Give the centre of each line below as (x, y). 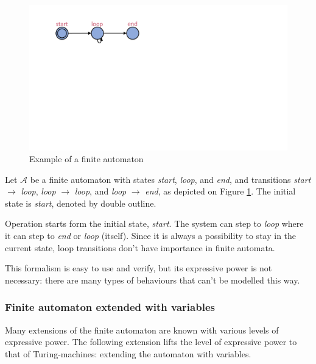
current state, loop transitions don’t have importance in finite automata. (140, 247)
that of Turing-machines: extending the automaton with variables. (128, 353)
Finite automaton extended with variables (110, 307)
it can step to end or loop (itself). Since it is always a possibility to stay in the (151, 236)
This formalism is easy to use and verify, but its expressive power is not (139, 268)
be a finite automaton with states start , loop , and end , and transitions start (170, 179)
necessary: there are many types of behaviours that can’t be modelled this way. (153, 280)
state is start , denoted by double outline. (81, 203)
